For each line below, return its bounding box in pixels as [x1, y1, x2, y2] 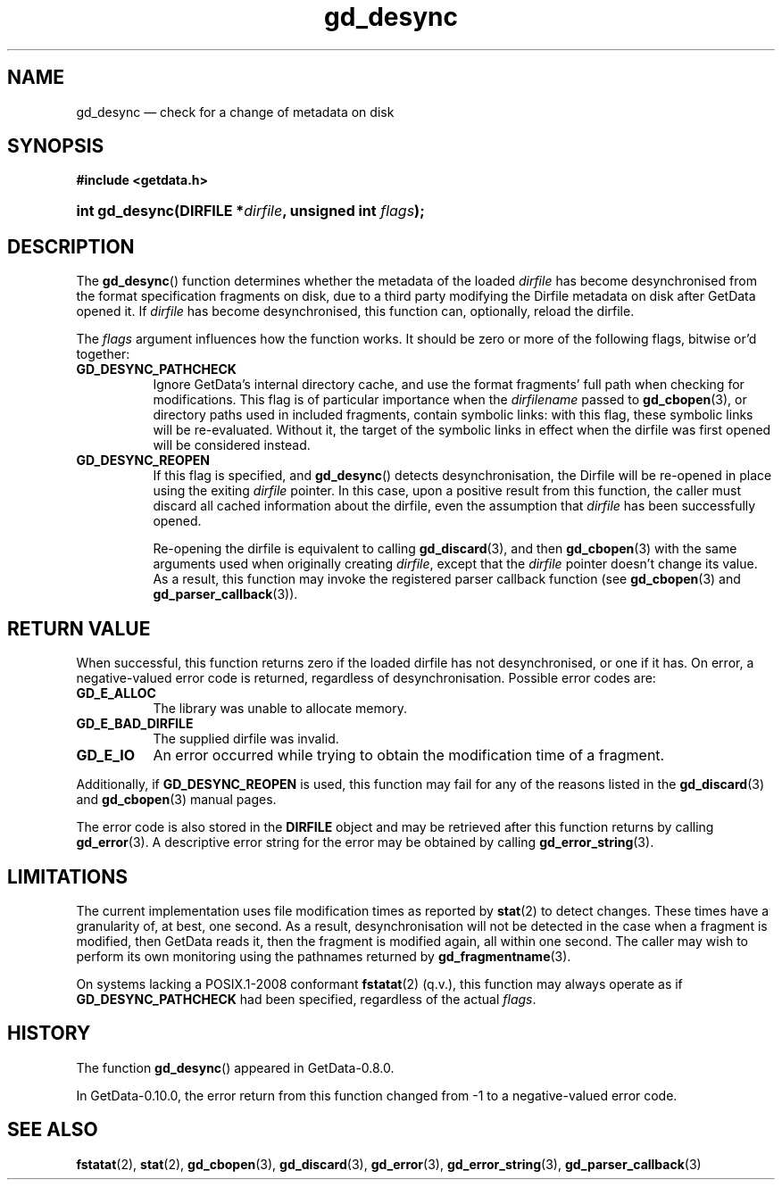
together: [76, 346, 130, 362]
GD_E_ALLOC [76, 685, 156, 701]
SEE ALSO [7, 1118, 98, 1141]
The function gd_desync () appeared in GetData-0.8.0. [76, 1059, 395, 1075]
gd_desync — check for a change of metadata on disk [76, 104, 395, 120]
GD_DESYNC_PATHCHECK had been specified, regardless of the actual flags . [76, 991, 537, 1007]
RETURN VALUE [7, 617, 151, 640]
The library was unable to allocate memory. [153, 701, 407, 717]
